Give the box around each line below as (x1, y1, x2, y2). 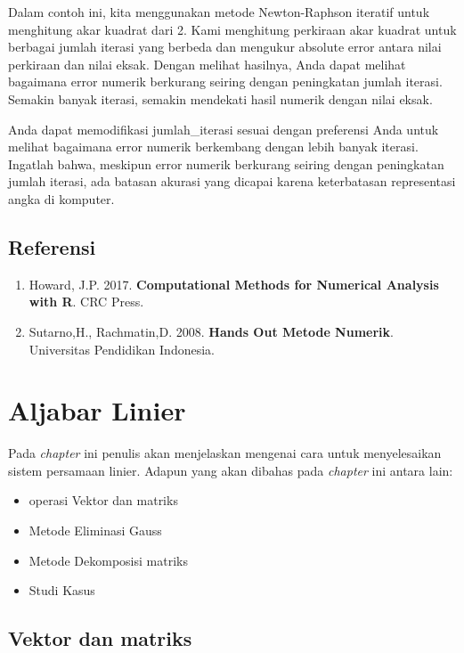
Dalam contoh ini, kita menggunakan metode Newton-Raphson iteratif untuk (8, 3, 430, 20)
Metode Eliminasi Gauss (28, 521, 162, 540)
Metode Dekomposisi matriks (28, 551, 188, 569)
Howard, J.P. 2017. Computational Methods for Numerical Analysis (28, 274, 439, 293)
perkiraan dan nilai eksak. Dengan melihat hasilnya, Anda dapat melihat (8, 54, 406, 73)
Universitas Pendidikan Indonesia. (28, 339, 215, 358)
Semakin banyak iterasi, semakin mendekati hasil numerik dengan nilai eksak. (8, 89, 433, 108)
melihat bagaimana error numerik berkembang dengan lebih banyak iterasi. (8, 137, 419, 156)
